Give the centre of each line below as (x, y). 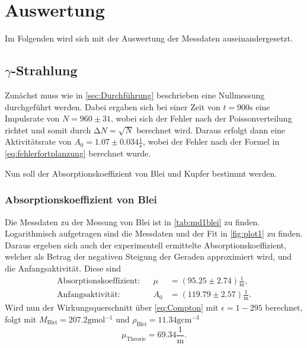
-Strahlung (44, 70)
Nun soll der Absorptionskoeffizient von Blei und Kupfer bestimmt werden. (141, 173)
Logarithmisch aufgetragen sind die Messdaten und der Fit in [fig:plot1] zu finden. (154, 233)
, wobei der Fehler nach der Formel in (211, 141)
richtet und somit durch (48, 130)
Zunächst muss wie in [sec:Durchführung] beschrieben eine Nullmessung (135, 95)
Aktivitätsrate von (38, 141)
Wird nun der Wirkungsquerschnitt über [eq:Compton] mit (112, 307)
